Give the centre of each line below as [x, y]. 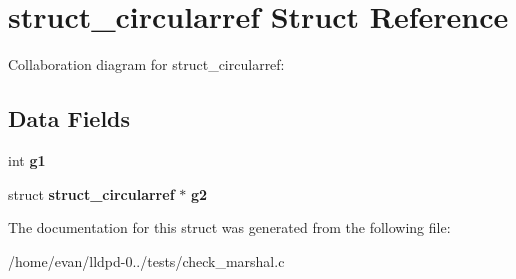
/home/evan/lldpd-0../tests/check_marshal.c [146, 260]
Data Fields [69, 118]
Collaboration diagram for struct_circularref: [146, 64]
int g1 [27, 159]
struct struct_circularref [91, 193]
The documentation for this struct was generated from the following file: [229, 227]
